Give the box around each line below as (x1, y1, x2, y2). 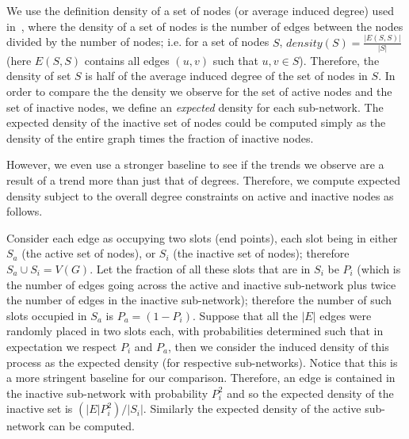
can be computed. (48, 418, 135, 434)
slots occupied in (6, 307, 87, 323)
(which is (357, 260, 401, 277)
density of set (6, 67, 71, 84)
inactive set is (6, 400, 73, 417)
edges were (319, 307, 372, 323)
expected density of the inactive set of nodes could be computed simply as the (6, 114, 386, 131)
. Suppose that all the (193, 307, 298, 323)
